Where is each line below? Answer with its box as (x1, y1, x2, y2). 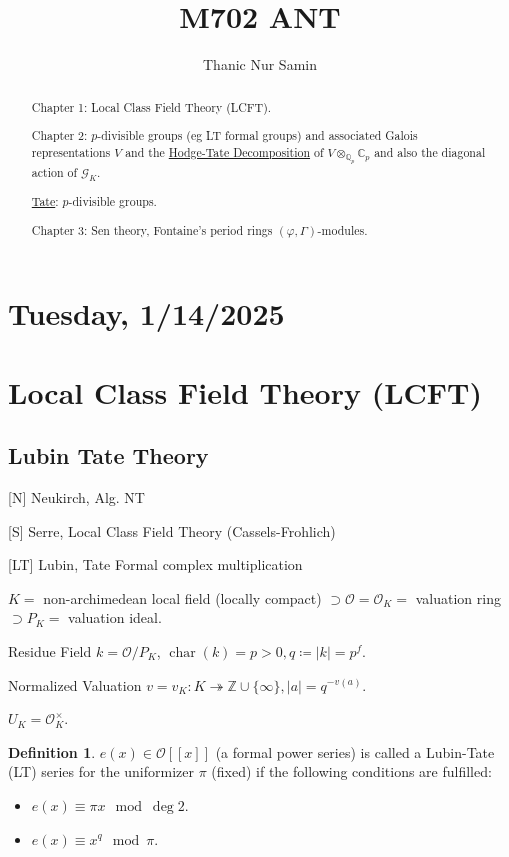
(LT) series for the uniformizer (8, 761, 195, 782)
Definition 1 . (8, 741, 96, 762)
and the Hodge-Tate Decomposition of (125, 143, 324, 160)
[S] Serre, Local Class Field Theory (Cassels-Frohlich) (8, 520, 336, 541)
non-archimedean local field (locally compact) (43, 587, 322, 608)
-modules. (317, 221, 368, 238)
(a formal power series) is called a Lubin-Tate (215, 741, 495, 762)
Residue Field (8, 640, 92, 661)
